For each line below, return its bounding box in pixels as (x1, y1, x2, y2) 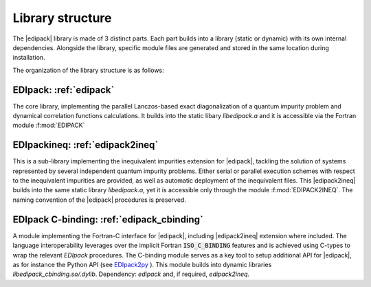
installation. (12, 54, 45, 62)
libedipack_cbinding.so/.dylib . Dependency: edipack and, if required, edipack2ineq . (12, 270, 250, 278)
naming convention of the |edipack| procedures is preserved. (12, 196, 187, 204)
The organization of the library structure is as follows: (12, 66, 164, 74)
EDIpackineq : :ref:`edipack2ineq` (12, 139, 159, 151)
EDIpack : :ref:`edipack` (12, 84, 115, 95)
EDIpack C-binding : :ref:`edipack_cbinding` (12, 214, 204, 225)
